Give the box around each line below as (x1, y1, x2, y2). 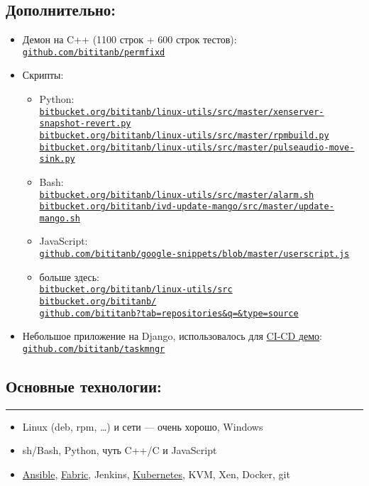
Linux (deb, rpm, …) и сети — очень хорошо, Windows (22, 419, 263, 433)
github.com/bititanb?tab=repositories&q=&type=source (39, 308, 299, 319)
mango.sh (39, 213, 80, 223)
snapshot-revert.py (39, 118, 131, 129)
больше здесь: (39, 269, 100, 284)
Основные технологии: (6, 375, 162, 397)
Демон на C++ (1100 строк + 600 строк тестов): (22, 32, 237, 47)
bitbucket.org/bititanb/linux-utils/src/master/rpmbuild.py (39, 130, 329, 140)
